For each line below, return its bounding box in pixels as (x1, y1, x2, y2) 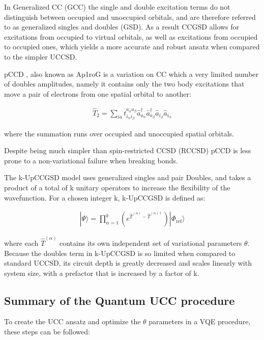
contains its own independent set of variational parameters (60, 237, 242, 248)
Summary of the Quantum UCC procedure (4, 292, 235, 308)
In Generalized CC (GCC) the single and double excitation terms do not (4, 2, 230, 12)
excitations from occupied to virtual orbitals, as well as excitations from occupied (4, 31, 258, 42)
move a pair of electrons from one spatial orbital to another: (4, 88, 191, 99)
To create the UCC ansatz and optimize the (4, 316, 141, 327)
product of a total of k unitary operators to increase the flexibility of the (4, 182, 230, 193)
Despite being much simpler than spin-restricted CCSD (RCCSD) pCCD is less (4, 145, 251, 156)
